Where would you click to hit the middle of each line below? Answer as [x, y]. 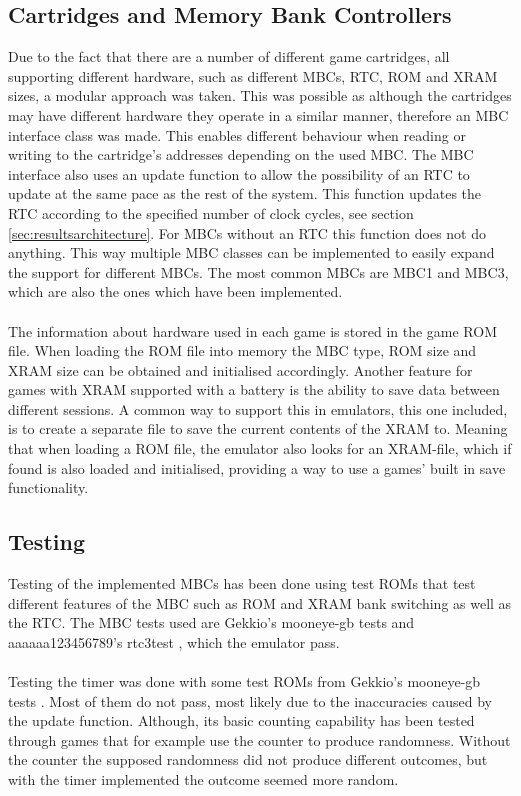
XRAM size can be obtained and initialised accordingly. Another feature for [240, 369]
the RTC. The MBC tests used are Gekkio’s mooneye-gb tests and [211, 622]
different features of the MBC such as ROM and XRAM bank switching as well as [260, 602]
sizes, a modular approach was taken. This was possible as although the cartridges [260, 95]
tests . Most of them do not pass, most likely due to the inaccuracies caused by [250, 700]
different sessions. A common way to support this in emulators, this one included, [258, 408]
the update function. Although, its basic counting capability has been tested [241, 720]
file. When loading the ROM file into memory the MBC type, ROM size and [242, 350]
